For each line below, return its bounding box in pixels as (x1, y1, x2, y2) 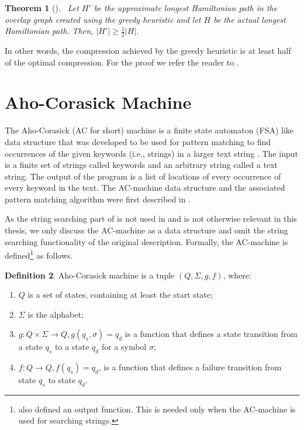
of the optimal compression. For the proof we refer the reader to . (5, 56, 239, 68)
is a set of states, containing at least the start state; (27, 288, 213, 301)
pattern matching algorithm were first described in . (5, 192, 191, 205)
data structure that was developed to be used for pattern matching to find (5, 135, 271, 147)
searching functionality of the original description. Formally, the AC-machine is (5, 235, 288, 247)
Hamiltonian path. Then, (5, 25, 94, 37)
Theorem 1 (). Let (5, 2, 79, 13)
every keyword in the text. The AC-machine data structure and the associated (5, 181, 285, 194)
